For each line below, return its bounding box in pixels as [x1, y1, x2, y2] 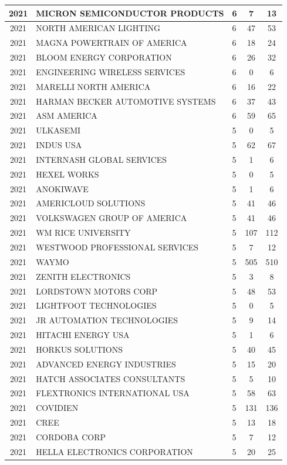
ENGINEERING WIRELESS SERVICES [36, 65, 185, 78]
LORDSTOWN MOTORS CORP [36, 285, 158, 297]
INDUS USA [36, 139, 82, 151]
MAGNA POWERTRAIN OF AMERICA [36, 36, 187, 49]
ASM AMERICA [36, 109, 97, 122]
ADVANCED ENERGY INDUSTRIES [36, 357, 176, 370]
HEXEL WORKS [36, 168, 99, 180]
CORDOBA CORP [36, 430, 106, 443]
